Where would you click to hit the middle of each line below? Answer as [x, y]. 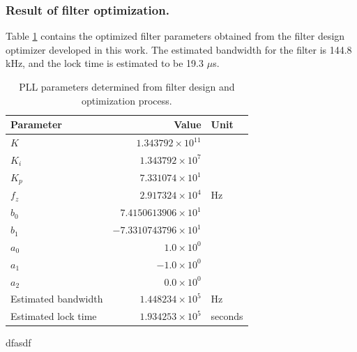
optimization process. [127, 100]
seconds [227, 316]
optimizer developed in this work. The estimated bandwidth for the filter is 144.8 [179, 49]
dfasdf [18, 343]
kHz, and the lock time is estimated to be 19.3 [105, 63]
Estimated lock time [54, 316]
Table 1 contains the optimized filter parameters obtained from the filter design [175, 36]
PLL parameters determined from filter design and [127, 86]
